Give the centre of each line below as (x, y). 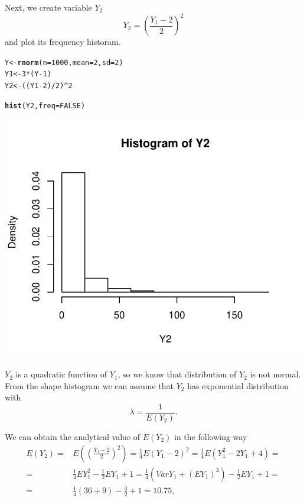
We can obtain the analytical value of (73, 436)
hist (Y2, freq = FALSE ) (45, 106)
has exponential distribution (238, 385)
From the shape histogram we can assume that (89, 385)
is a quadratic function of (61, 374)
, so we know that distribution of (177, 374)
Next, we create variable (48, 7)
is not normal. (275, 374)
